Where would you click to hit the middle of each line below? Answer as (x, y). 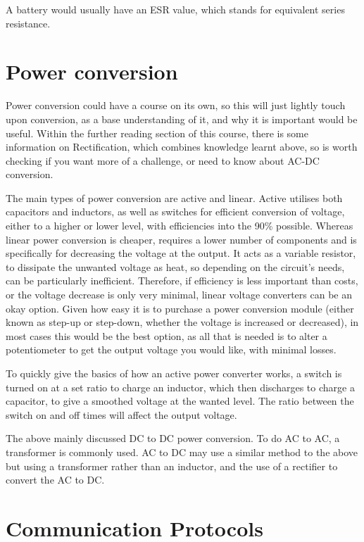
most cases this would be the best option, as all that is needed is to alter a (167, 335)
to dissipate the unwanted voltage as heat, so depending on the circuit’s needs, (175, 266)
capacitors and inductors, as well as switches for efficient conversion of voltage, (175, 212)
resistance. (28, 23)
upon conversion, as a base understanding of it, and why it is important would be (182, 119)
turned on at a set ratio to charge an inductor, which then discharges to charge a (180, 387)
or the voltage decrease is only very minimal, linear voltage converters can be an (179, 295)
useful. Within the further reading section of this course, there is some (157, 133)
